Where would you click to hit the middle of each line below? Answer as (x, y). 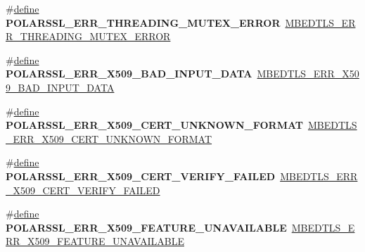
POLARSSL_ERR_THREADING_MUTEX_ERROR (143, 22)
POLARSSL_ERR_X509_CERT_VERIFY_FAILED (141, 176)
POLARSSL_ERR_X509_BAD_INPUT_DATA (129, 74)
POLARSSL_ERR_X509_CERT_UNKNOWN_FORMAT (154, 125)
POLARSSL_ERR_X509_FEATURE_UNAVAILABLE (146, 227)
